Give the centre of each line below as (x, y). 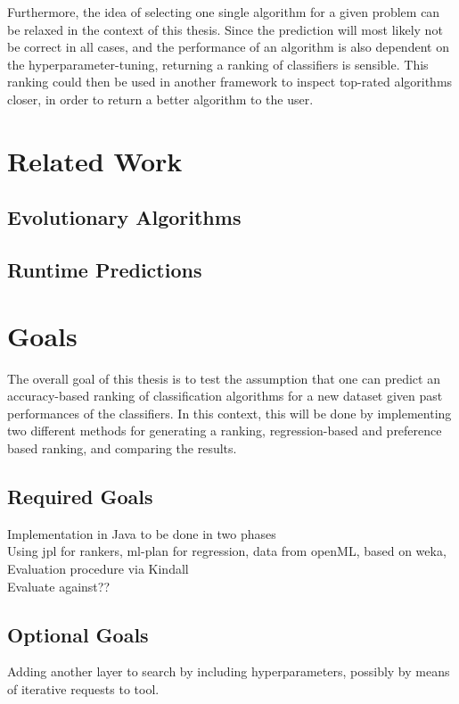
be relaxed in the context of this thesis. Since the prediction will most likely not (225, 29)
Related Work (95, 160)
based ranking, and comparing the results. (122, 448)
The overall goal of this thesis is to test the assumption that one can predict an (224, 378)
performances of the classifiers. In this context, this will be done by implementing (229, 413)
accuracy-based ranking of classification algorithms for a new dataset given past (225, 396)
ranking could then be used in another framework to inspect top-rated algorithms (230, 82)
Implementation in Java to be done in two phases (142, 533)
